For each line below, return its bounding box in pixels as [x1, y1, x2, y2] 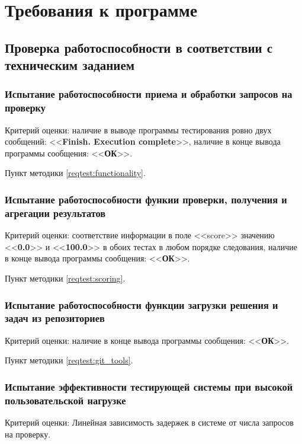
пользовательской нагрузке [5, 392, 126, 407]
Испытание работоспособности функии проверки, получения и [5, 191, 287, 206]
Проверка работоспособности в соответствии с [5, 38, 272, 56]
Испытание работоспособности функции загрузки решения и [5, 297, 278, 312]
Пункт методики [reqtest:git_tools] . [5, 354, 133, 366]
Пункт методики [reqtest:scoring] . [5, 271, 126, 284]
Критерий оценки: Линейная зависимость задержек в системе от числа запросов [5, 416, 294, 429]
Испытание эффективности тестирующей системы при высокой [5, 379, 293, 394]
